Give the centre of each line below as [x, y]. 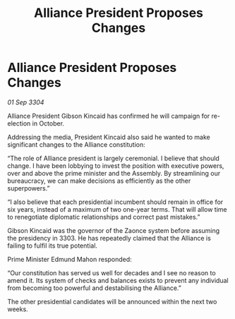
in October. [48, 123]
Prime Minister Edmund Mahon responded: [70, 259]
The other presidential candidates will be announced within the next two [112, 301]
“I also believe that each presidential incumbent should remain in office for [115, 202]
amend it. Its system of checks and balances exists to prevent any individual [118, 280]
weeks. [18, 309]
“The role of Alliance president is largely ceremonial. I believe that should [114, 158]
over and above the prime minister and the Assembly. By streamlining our [114, 173]
